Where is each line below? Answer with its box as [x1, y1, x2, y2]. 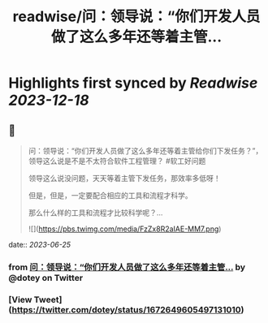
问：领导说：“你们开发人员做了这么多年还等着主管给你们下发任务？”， [28, 146, 263, 155]
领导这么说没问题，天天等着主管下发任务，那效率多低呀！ [28, 174, 221, 183]
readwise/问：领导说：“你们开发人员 [12, 7, 261, 26]
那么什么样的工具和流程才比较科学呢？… [28, 208, 163, 217]
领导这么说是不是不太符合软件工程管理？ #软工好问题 [28, 156, 206, 166]
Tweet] [33, 294, 63, 305]
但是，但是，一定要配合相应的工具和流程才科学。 [28, 191, 192, 200]
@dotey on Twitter [8, 272, 84, 283]
